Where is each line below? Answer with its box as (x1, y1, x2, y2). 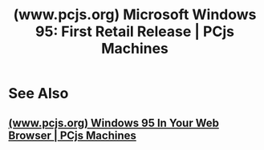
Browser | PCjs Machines (8, 128, 136, 142)
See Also (8, 85, 69, 103)
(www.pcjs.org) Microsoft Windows (13, 6, 257, 24)
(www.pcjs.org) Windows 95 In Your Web (8, 116, 219, 129)
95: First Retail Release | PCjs (35, 22, 235, 41)
